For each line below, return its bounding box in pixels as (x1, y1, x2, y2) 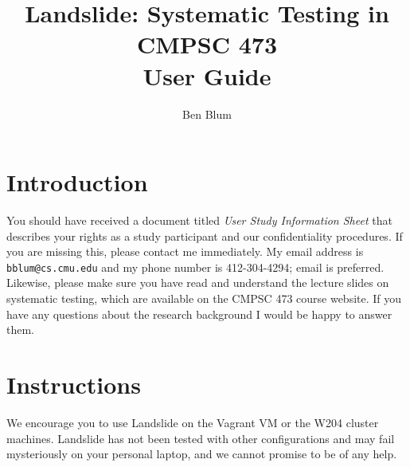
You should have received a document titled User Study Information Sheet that (6, 212, 392, 229)
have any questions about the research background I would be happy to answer (6, 305, 392, 322)
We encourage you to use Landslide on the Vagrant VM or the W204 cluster (6, 414, 379, 430)
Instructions (6, 368, 141, 401)
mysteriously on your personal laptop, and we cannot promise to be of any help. (6, 445, 397, 462)
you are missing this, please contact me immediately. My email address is (6, 243, 364, 260)
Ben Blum (182, 105, 232, 122)
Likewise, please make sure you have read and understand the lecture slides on (6, 274, 389, 291)
